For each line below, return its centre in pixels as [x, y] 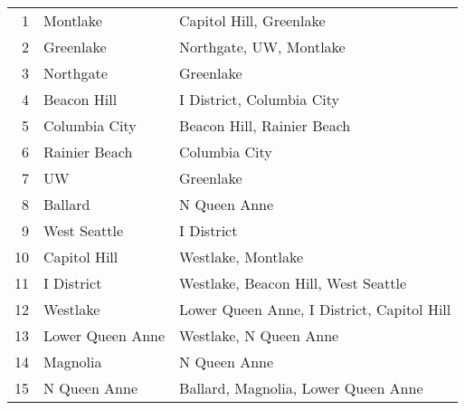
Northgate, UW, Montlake [262, 47]
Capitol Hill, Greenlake [252, 20]
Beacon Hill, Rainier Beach [265, 125]
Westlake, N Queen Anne [259, 335]
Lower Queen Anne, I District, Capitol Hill [315, 309]
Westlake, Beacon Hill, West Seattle [293, 283]
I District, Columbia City [259, 99]
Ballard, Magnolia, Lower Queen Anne [301, 388]
